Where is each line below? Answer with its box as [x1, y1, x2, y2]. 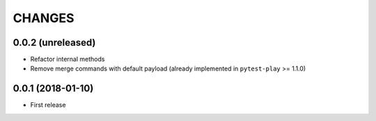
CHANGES [13, 10, 75, 26]
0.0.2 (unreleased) [13, 37, 96, 48]
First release [30, 101, 66, 109]
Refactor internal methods [30, 55, 105, 64]
